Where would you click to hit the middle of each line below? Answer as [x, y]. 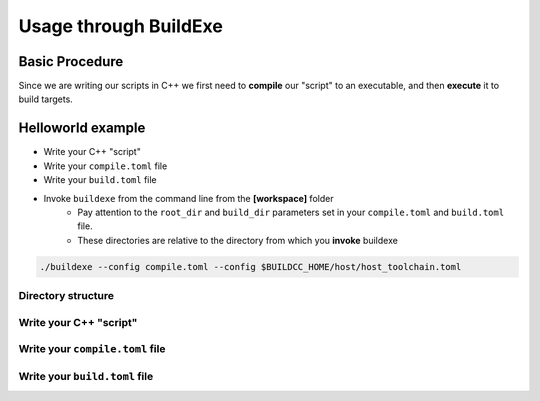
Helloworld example [82, 128]
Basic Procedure [71, 61]
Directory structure [66, 296]
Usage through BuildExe [121, 26]
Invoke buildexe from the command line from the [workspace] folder [188, 198]
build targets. [46, 99]
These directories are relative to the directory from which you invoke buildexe [238, 240]
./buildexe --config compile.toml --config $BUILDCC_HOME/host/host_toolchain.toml [250, 266]
